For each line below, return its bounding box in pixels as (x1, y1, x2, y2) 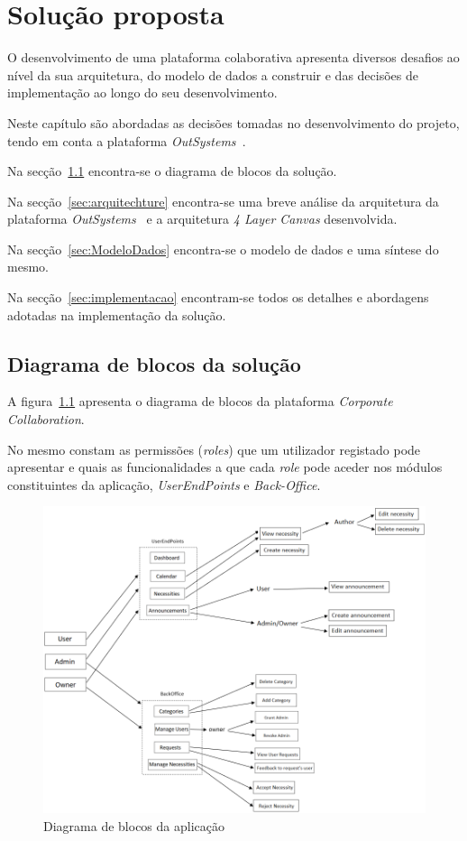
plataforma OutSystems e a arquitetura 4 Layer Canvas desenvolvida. (7, 209, 398, 228)
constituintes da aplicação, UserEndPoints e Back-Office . (7, 475, 321, 494)
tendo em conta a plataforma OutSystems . (7, 131, 246, 150)
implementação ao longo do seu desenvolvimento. (7, 83, 278, 102)
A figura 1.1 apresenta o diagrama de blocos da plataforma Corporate (7, 392, 393, 411)
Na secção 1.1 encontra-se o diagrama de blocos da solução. (7, 162, 337, 180)
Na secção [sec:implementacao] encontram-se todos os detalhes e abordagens (7, 288, 429, 307)
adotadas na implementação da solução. (7, 305, 226, 324)
